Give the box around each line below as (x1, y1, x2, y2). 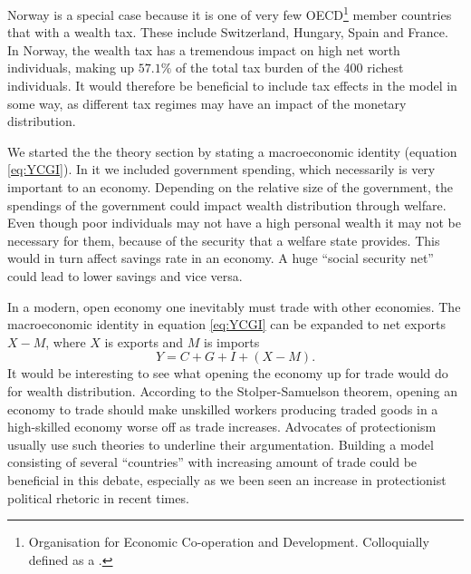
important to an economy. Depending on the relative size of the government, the (7, 178, 453, 196)
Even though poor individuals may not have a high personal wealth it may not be (7, 213, 461, 232)
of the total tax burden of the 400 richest (176, 58, 404, 77)
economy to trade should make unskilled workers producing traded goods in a (7, 399, 438, 418)
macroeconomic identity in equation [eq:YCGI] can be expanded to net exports (7, 315, 447, 334)
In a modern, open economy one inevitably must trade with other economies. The (7, 297, 461, 316)
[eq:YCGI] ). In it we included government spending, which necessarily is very (7, 160, 436, 179)
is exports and (104, 332, 184, 351)
